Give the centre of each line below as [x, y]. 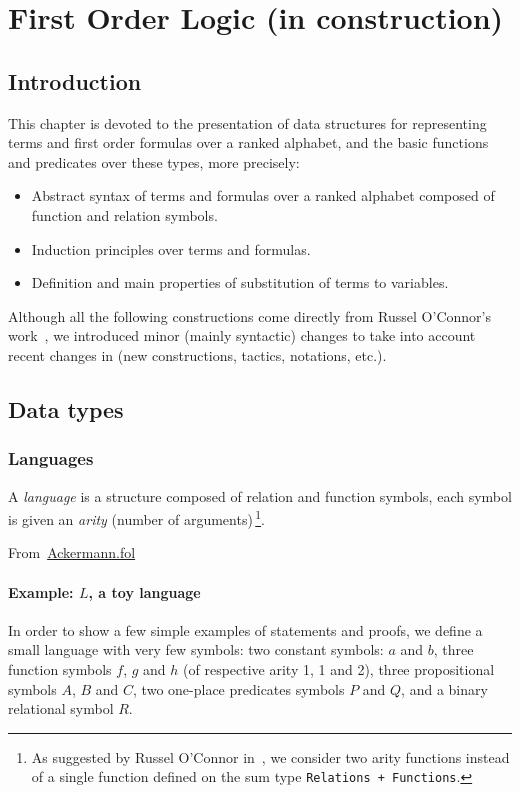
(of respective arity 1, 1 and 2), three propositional [339, 668]
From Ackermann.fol [72, 552]
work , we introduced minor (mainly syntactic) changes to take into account [242, 335]
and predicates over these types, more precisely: [154, 161]
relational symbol [61, 708]
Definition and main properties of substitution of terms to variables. [240, 282]
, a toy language [144, 591]
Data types [66, 408]
